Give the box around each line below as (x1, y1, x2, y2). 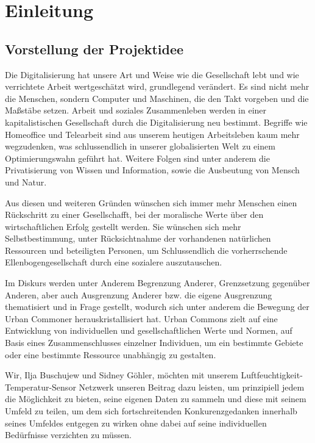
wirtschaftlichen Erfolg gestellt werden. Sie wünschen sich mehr (5, 220, 241, 232)
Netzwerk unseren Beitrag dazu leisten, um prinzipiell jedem (79, 380, 305, 393)
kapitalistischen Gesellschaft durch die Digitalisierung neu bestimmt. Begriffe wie (5, 115, 308, 128)
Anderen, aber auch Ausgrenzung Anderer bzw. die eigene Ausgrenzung (5, 288, 272, 301)
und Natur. (5, 175, 47, 188)
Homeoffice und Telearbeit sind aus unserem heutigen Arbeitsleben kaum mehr (5, 128, 300, 140)
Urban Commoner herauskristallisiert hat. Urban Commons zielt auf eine (5, 312, 278, 325)
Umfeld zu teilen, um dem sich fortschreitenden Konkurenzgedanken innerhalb (5, 405, 297, 417)
